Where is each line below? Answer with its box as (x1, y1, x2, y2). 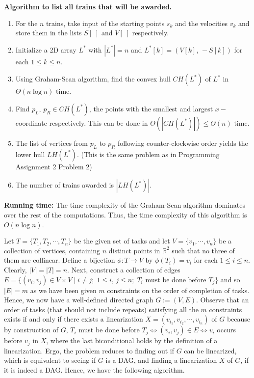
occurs (217, 324, 236, 335)
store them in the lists (15, 27, 82, 38)
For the (15, 18, 38, 28)
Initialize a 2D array (15, 44, 76, 54)
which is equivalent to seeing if (4, 355, 96, 365)
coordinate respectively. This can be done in (15, 117, 148, 128)
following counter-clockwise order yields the (117, 137, 248, 148)
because (227, 314, 251, 324)
